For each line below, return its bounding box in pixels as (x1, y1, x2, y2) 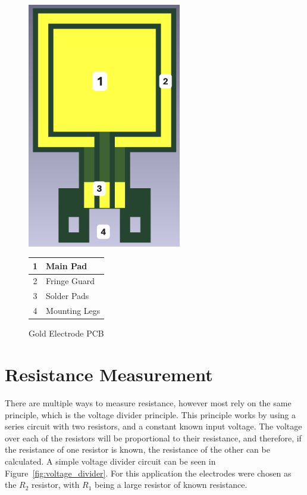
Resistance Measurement (5, 362, 213, 387)
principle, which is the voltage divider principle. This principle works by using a (5, 408, 296, 421)
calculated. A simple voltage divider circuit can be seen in (5, 454, 216, 467)
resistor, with (32, 478, 80, 491)
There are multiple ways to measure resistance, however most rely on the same (5, 396, 292, 409)
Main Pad (46, 259, 87, 272)
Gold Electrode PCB (29, 327, 104, 340)
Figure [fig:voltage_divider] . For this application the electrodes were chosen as (5, 466, 292, 479)
